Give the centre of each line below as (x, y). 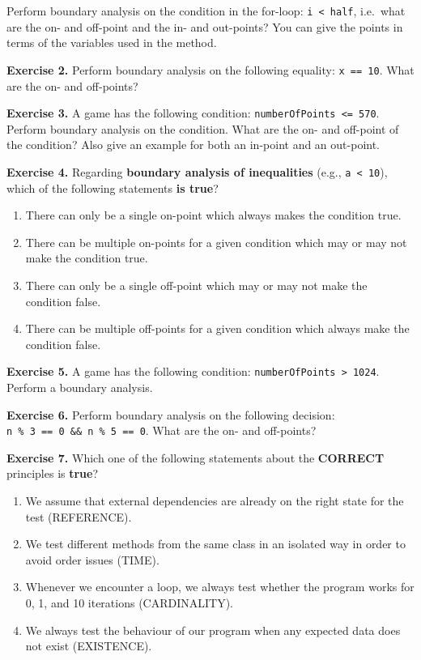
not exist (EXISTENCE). (89, 646)
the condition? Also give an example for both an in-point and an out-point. (193, 145)
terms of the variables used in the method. (112, 43)
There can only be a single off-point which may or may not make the (196, 285)
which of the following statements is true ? (113, 187)
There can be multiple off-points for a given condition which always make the (217, 328)
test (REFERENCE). (79, 516)
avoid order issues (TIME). (92, 559)
